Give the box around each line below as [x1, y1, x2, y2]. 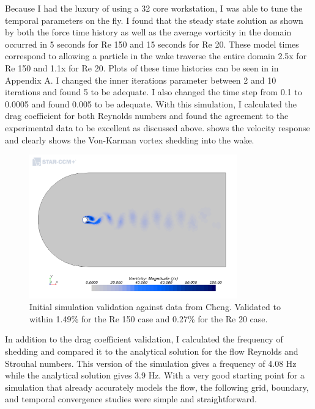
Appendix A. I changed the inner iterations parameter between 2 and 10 [5, 73, 276, 86]
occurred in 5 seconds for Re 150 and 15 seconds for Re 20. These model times [5, 37, 299, 50]
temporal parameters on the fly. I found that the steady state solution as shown [5, 13, 303, 26]
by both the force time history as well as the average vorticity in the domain [5, 26, 292, 38]
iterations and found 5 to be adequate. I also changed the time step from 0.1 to [5, 85, 302, 98]
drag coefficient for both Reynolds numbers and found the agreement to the [5, 109, 289, 122]
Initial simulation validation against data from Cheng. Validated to [29, 300, 281, 313]
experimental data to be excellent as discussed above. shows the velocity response [5, 121, 310, 134]
